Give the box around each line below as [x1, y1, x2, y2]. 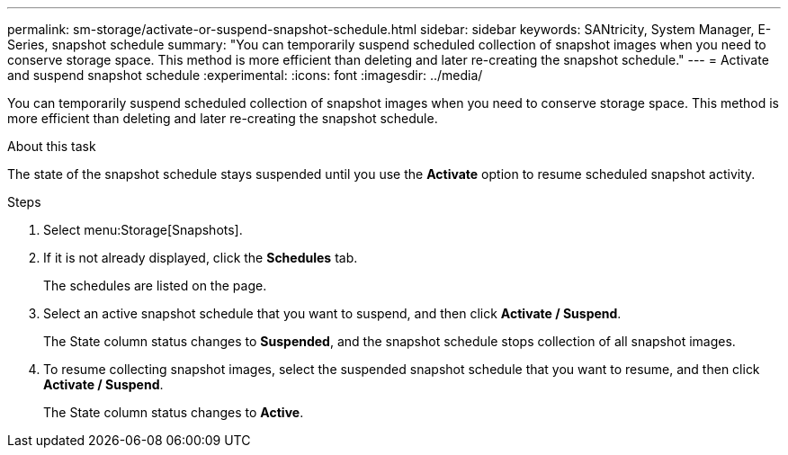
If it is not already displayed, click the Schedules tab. [43, 250, 358, 265]
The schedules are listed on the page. [43, 278, 267, 293]
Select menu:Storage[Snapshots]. [43, 222, 243, 237]
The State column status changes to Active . [43, 405, 304, 420]
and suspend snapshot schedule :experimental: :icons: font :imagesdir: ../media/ [7, 67, 483, 83]
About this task [7, 138, 96, 154]
